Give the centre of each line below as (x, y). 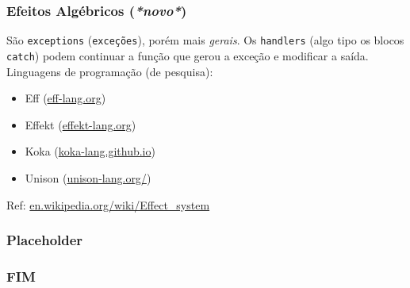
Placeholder (45, 240)
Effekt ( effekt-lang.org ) (80, 124)
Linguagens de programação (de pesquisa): (110, 71)
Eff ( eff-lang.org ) (65, 98)
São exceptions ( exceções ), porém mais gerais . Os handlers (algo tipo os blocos (205, 40)
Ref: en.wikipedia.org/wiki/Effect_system (108, 204)
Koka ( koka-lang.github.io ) (90, 151)
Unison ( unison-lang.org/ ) (88, 177)
